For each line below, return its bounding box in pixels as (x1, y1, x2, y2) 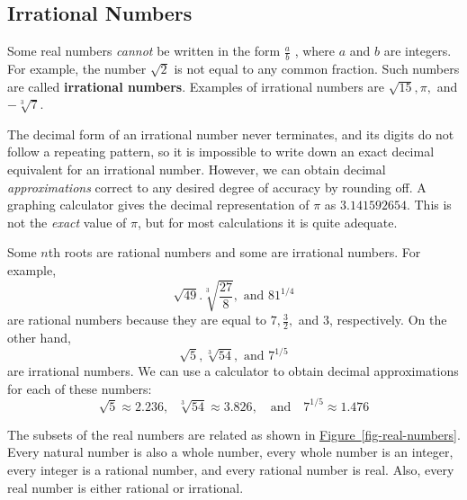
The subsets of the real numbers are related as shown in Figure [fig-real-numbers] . (7, 424, 461, 443)
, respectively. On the (329, 310, 447, 329)
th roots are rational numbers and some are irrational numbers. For (48, 243, 421, 262)
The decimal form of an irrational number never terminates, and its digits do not (7, 124, 454, 143)
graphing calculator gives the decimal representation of (7, 195, 310, 214)
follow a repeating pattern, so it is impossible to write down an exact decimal (7, 142, 435, 161)
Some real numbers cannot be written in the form (7, 41, 281, 60)
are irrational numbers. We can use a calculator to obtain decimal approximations (7, 362, 459, 380)
